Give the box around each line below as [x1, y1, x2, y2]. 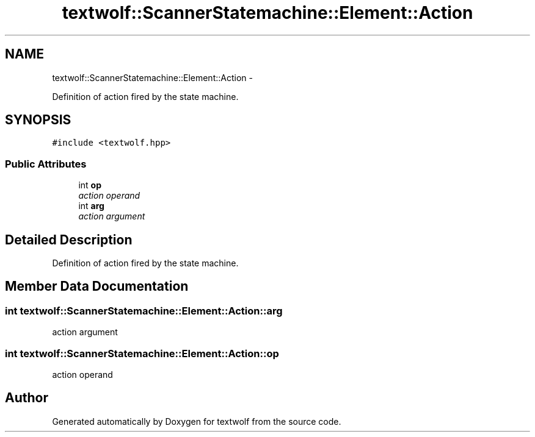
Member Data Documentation [5, 279, 189, 294]
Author [5, 390, 48, 406]
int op [78, 180, 101, 191]
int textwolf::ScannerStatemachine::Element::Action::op [5, 347, 279, 360]
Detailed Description [5, 232, 133, 247]
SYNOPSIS [5, 112, 71, 128]
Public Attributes [5, 157, 87, 170]
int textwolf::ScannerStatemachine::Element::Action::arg [5, 304, 283, 317]
